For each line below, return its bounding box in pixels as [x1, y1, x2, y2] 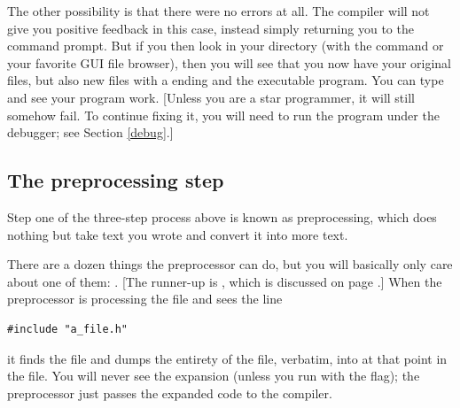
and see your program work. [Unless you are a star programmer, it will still [7, 88, 415, 106]
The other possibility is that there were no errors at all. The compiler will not [7, 2, 430, 19]
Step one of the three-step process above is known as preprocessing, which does [7, 207, 437, 226]
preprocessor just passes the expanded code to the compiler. [7, 383, 332, 402]
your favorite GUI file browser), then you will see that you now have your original [7, 53, 451, 72]
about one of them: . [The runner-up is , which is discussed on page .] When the [7, 272, 442, 290]
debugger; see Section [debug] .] [7, 123, 174, 142]
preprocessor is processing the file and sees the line [7, 289, 283, 308]
